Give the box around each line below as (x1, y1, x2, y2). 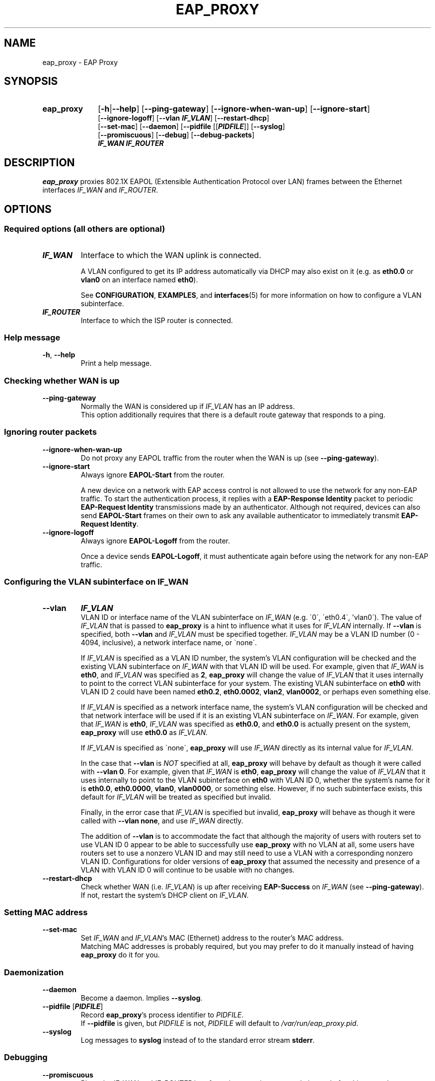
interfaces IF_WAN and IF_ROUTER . (42, 186, 158, 195)
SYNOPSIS (4, 75, 58, 88)
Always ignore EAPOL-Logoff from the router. (80, 536, 230, 545)
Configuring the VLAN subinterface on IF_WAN (4, 577, 189, 587)
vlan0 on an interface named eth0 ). (80, 275, 198, 284)
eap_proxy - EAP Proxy (42, 58, 118, 67)
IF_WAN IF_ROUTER (98, 139, 164, 148)
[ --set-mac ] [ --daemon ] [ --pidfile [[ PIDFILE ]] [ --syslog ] (98, 122, 285, 131)
